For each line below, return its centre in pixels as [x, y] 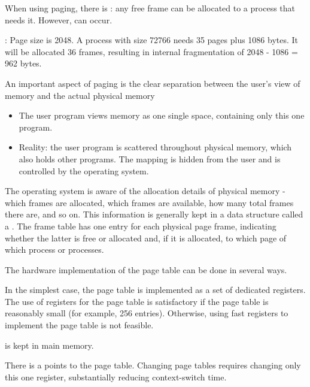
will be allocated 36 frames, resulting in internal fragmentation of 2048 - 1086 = [151, 51]
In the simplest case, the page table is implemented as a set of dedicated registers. [155, 290]
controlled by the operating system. [84, 170]
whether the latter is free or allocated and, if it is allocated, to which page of [146, 238]
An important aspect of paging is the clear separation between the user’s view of [153, 83]
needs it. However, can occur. [59, 19]
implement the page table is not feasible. [79, 325]
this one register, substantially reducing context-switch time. [116, 377]
